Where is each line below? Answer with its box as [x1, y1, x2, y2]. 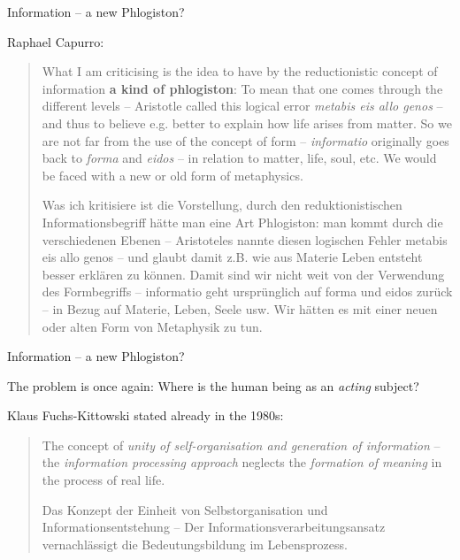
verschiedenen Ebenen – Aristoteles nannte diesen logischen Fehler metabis [42, 230, 448, 249]
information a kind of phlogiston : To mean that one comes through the [42, 79, 443, 97]
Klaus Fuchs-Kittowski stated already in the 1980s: [7, 406, 284, 425]
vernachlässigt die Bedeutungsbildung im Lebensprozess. [42, 534, 348, 553]
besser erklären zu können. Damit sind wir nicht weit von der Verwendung [42, 265, 445, 283]
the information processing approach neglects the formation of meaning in [42, 453, 442, 472]
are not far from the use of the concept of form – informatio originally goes [42, 131, 449, 150]
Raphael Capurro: [7, 32, 104, 50]
